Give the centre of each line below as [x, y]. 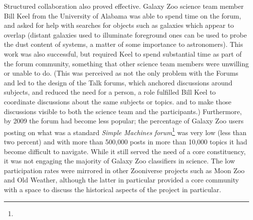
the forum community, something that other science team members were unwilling [126, 63]
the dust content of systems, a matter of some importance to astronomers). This [124, 44]
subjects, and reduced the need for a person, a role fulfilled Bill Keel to [110, 92]
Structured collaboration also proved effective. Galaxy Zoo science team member [124, 6]
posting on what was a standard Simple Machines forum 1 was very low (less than [125, 131]
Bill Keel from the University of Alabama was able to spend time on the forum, [123, 15]
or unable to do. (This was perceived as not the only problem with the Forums [121, 73]
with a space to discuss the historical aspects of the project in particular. [113, 189]
